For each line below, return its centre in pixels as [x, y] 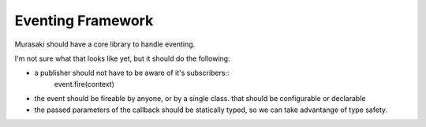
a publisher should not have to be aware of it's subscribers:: [132, 73]
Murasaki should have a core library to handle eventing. [105, 44]
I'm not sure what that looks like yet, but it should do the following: [122, 58]
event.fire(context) [84, 84]
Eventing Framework [84, 21]
